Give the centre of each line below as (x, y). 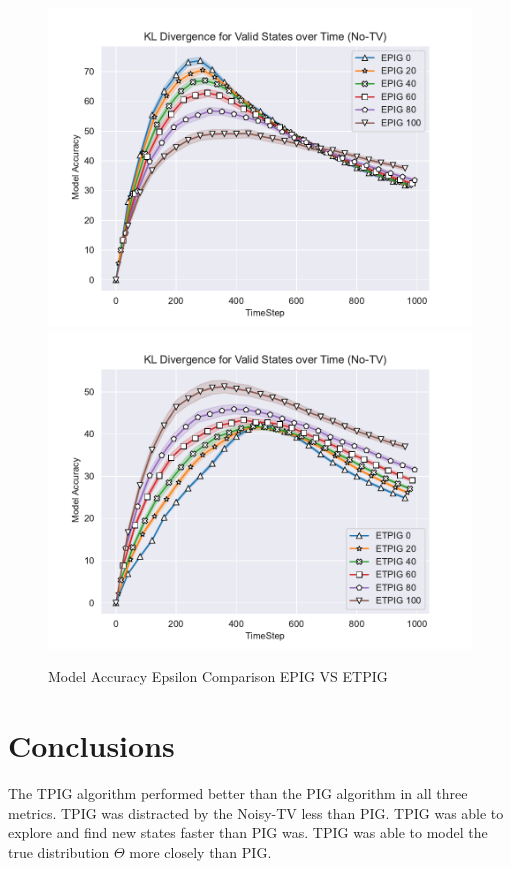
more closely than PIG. (200, 851)
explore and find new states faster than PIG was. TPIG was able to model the (248, 832)
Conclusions (91, 744)
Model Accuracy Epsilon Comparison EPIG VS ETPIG (218, 676)
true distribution (59, 851)
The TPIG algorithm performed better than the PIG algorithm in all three (238, 792)
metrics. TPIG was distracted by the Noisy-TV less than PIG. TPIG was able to (256, 812)
